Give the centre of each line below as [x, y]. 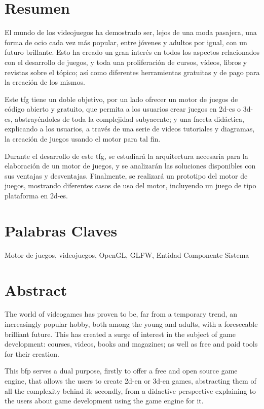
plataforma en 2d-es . [36, 196]
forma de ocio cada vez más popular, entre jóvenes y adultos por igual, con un [126, 42]
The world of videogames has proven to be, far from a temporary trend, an [121, 314]
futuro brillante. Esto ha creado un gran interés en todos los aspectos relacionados [132, 52]
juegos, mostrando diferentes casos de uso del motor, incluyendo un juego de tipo [130, 185]
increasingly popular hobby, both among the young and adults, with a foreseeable [131, 324]
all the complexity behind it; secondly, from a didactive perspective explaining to [130, 390]
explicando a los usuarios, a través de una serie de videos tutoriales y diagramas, [130, 129]
